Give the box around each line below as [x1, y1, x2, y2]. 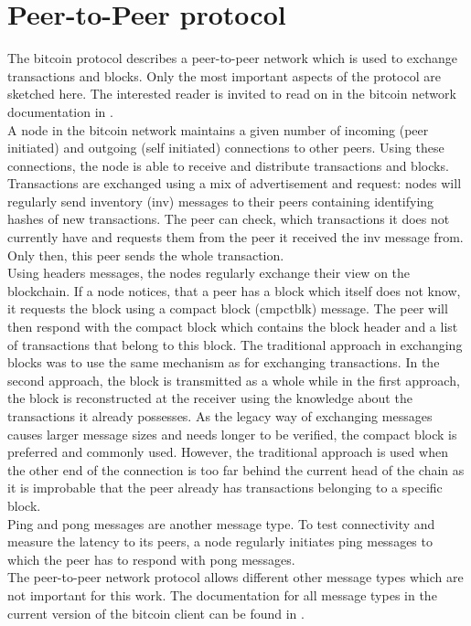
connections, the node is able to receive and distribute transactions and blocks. [7, 155, 449, 175]
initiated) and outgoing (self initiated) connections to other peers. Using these [7, 138, 444, 157]
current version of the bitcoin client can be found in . [7, 603, 305, 622]
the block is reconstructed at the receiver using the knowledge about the [7, 388, 412, 408]
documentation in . [7, 101, 113, 121]
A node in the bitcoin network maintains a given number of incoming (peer [7, 120, 429, 139]
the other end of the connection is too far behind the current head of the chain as [7, 460, 465, 479]
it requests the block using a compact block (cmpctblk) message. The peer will [7, 299, 448, 318]
